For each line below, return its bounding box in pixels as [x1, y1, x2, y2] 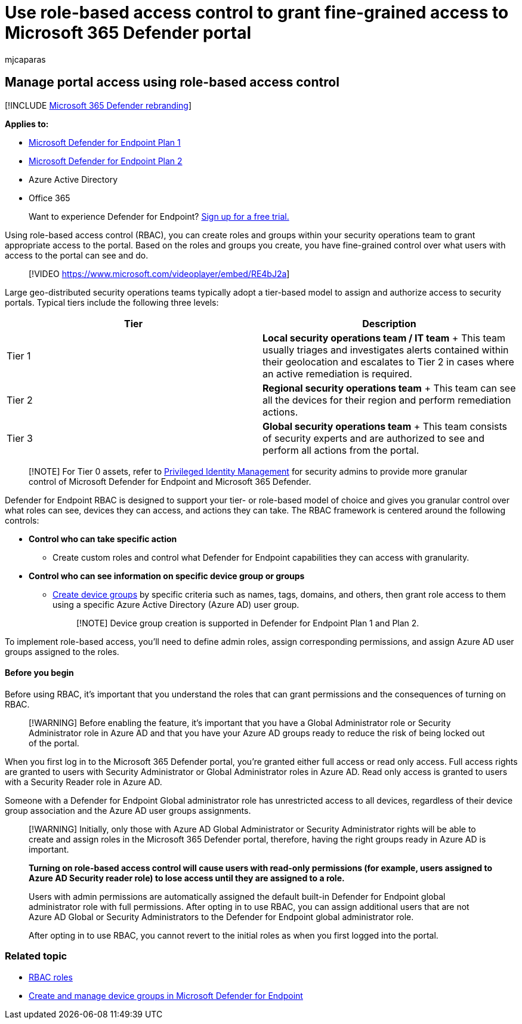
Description [362, 317, 416, 330]
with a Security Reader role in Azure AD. [5, 776, 162, 787]
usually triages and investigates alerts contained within [262, 343, 509, 356]
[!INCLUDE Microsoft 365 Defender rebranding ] [5, 100, 192, 110]
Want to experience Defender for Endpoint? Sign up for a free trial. [29, 211, 289, 222]
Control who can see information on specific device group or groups [29, 570, 305, 581]
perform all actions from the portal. [262, 444, 419, 456]
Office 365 [29, 192, 70, 203]
